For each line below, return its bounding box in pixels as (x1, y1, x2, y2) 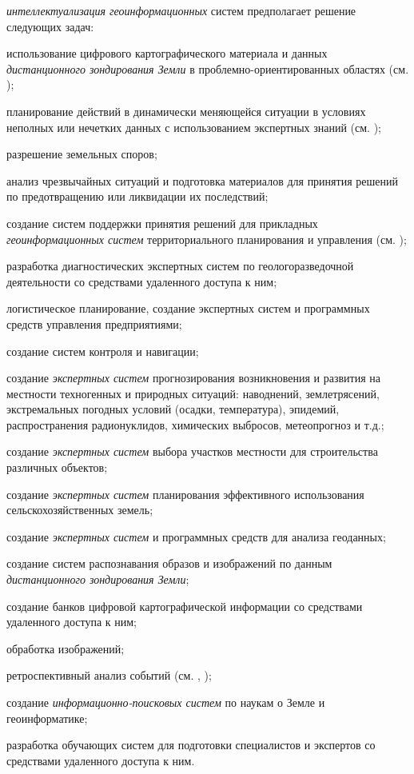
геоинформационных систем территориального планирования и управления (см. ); (6, 230, 407, 247)
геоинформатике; (6, 709, 88, 726)
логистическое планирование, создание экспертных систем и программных (6, 300, 370, 317)
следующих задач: (6, 18, 94, 34)
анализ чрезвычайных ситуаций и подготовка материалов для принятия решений (6, 172, 398, 189)
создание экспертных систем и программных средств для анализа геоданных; (6, 528, 386, 545)
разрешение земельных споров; (6, 146, 157, 162)
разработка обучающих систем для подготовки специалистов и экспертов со (6, 736, 376, 753)
